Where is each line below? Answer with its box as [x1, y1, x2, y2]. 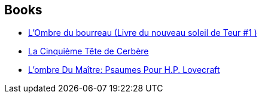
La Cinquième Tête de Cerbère [28, 46, 149, 57]
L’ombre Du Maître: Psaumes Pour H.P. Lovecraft [28, 65, 220, 75]
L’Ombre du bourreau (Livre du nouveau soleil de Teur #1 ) [28, 27, 257, 38]
